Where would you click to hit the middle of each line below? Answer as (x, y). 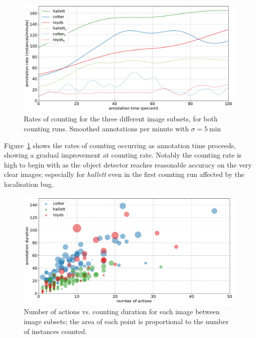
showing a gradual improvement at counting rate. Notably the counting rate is (123, 155)
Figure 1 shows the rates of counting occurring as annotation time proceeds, (120, 145)
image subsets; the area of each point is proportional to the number (126, 321)
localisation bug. (29, 184)
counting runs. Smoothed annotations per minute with (106, 128)
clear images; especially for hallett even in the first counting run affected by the (124, 174)
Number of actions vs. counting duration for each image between (122, 311)
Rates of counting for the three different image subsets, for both (121, 119)
